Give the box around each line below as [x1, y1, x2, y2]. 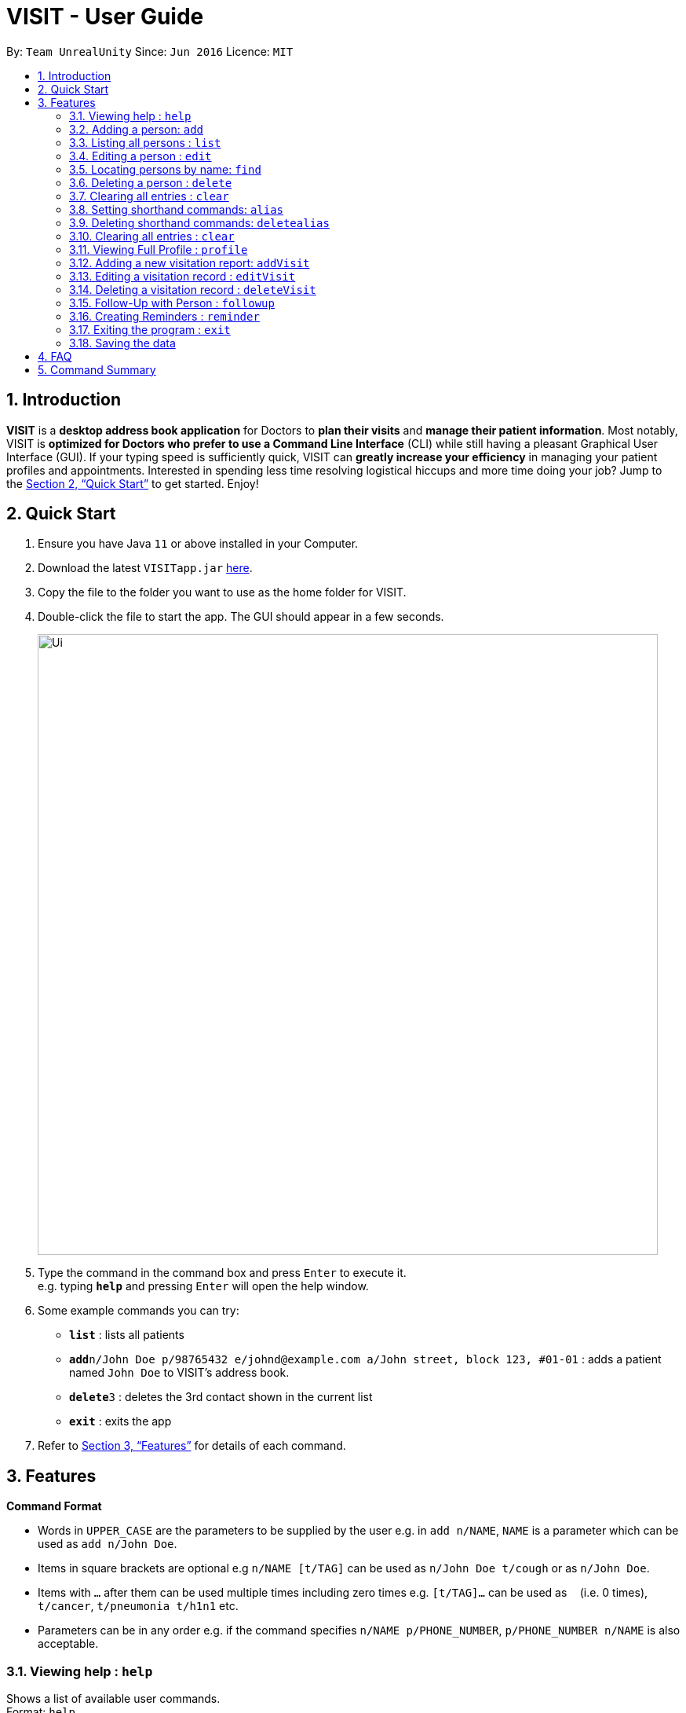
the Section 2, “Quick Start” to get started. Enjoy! [6, 476, 259, 490]
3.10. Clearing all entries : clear [69, 229, 235, 243]
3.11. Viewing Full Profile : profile [69, 242, 248, 256]
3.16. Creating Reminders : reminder [69, 309, 260, 323]
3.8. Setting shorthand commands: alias [69, 202, 284, 216]
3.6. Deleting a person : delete [69, 175, 232, 189]
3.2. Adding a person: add [69, 122, 203, 136]
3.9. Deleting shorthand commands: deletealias [69, 215, 330, 229]
